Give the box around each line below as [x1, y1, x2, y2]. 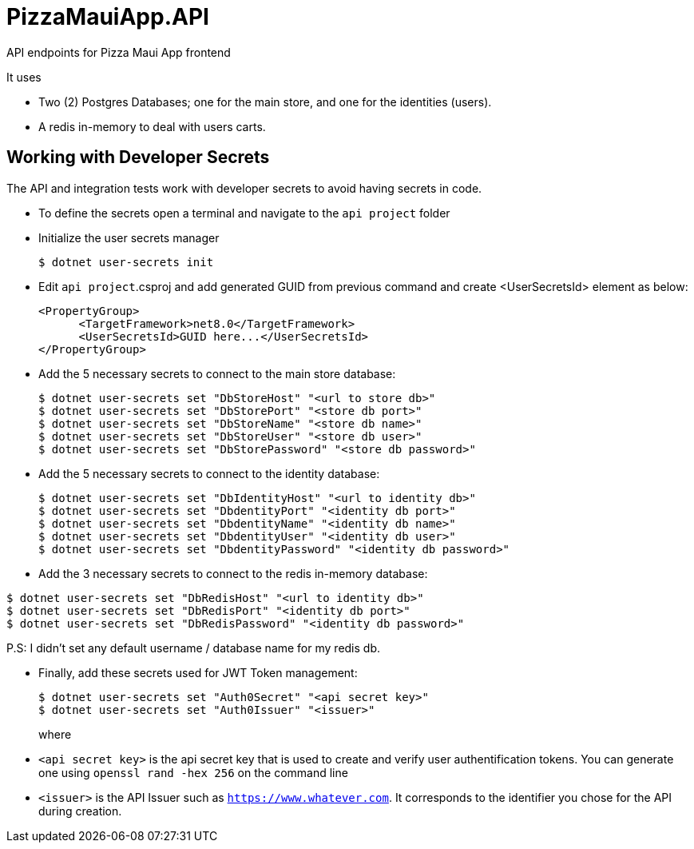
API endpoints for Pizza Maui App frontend [6, 45, 231, 59]
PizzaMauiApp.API [6, 3, 209, 30]
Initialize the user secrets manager [38, 230, 220, 245]
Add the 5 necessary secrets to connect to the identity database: [38, 466, 380, 480]
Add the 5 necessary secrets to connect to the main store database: [38, 366, 396, 381]
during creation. [38, 803, 122, 818]
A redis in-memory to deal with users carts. [38, 119, 266, 134]
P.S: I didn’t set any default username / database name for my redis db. [6, 640, 381, 655]
